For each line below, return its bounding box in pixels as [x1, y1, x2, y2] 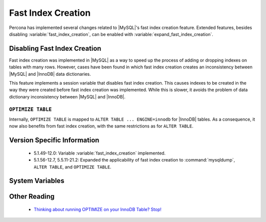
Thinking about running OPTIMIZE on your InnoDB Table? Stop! [33, 206, 162, 212]
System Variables [9, 177, 65, 185]
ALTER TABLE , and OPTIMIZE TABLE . [33, 164, 112, 170]
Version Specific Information [9, 136, 100, 145]
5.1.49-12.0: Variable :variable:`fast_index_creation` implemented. [33, 150, 166, 156]
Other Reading [9, 192, 55, 201]
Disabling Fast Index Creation [9, 44, 101, 53]
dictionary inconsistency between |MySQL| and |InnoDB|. [9, 94, 126, 99]
